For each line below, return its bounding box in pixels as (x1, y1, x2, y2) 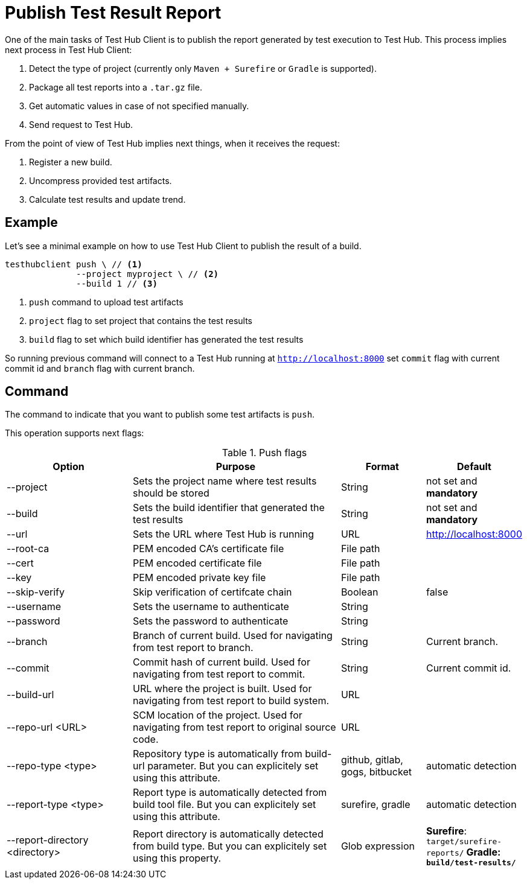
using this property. (133, 852, 222, 865)
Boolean (340, 586, 378, 599)
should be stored (133, 487, 209, 500)
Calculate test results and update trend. (29, 194, 186, 205)
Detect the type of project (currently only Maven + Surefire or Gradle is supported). (29, 63, 377, 74)
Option (53, 460, 85, 473)
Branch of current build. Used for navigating (133, 629, 333, 642)
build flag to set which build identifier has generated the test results (29, 334, 304, 345)
